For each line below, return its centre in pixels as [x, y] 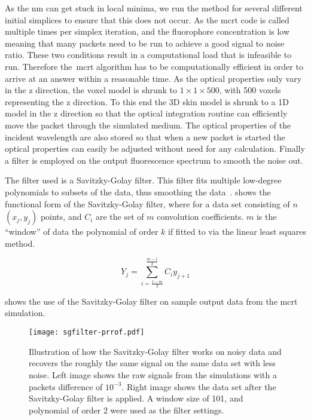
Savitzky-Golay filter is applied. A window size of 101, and [136, 398]
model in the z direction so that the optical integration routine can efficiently [146, 113]
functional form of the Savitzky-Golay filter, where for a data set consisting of [147, 203]
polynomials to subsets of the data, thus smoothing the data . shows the [138, 191]
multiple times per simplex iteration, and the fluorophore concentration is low [147, 31]
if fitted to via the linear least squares [237, 232]
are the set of [120, 217]
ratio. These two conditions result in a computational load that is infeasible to [148, 55]
